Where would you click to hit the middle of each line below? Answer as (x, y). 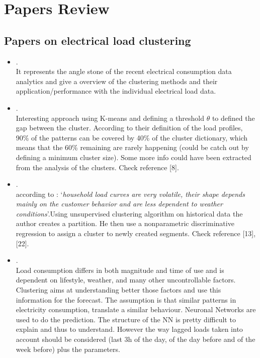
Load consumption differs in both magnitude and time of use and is (120, 270)
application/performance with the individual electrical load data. (116, 91)
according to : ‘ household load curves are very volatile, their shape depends (130, 194)
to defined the (233, 118)
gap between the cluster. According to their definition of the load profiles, (129, 128)
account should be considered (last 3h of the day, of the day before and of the (136, 339)
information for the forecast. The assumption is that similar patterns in (126, 299)
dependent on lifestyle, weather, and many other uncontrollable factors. (126, 280)
